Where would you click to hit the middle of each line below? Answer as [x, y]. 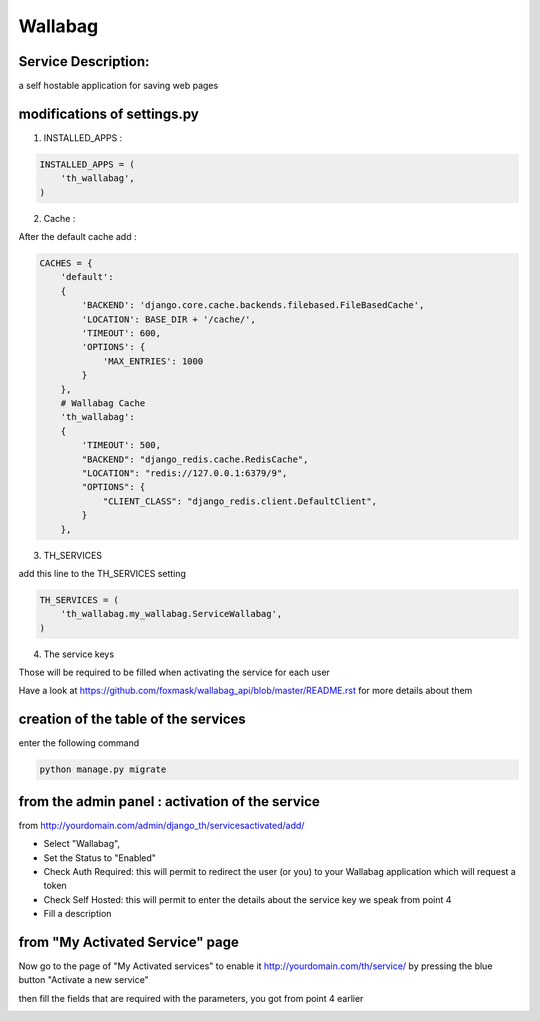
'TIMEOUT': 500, [121, 445]
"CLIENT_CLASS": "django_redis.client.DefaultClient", [240, 501]
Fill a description [77, 914]
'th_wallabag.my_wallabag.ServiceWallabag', [171, 614]
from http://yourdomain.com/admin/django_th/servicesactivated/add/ [161, 825]
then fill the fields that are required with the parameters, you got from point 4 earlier [191, 998]
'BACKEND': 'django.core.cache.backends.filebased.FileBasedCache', [253, 305]
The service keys [79, 654]
